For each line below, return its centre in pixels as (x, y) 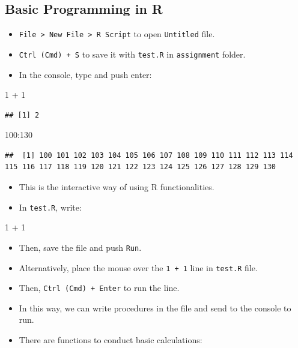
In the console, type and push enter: (85, 74)
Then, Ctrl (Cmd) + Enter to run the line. (99, 288)
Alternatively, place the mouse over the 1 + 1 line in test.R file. (138, 267)
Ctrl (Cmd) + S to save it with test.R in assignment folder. (132, 54)
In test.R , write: (50, 207)
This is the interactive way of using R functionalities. (117, 187)
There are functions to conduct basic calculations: (111, 340)
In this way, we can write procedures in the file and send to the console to (155, 307)
